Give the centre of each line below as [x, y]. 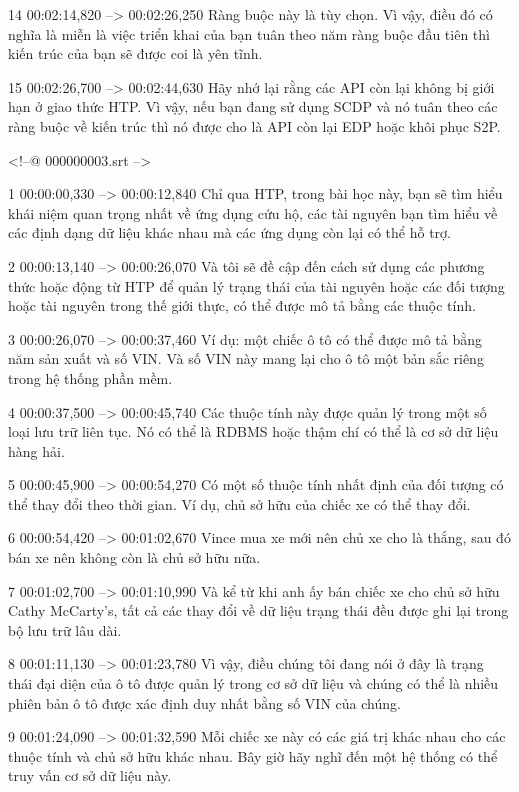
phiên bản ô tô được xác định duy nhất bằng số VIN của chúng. [204, 702]
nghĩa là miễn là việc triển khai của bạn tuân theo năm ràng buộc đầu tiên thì [249, 33]
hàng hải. [36, 450]
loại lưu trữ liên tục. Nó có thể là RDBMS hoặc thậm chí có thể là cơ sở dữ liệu [253, 431]
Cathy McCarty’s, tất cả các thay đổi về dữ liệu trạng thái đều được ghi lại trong [258, 610]
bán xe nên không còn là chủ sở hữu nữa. [134, 557]
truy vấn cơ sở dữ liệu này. [90, 775]
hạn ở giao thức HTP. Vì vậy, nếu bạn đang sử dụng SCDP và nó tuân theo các [253, 106]
